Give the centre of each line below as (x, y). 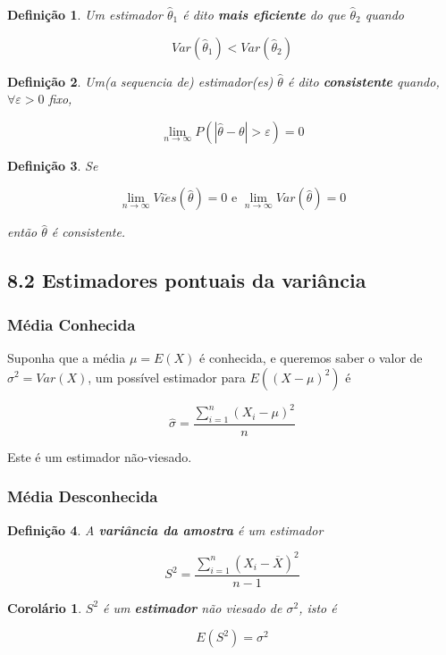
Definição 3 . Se (53, 165)
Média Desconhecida (83, 496)
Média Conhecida (72, 324)
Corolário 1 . (45, 607)
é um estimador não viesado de (193, 607)
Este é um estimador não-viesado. (100, 456)
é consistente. (88, 232)
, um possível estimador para (167, 377)
